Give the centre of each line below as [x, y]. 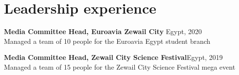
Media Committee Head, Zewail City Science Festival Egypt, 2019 [113, 57]
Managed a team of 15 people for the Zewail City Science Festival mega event [120, 66]
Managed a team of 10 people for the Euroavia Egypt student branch [107, 41]
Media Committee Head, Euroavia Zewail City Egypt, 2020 [103, 31]
